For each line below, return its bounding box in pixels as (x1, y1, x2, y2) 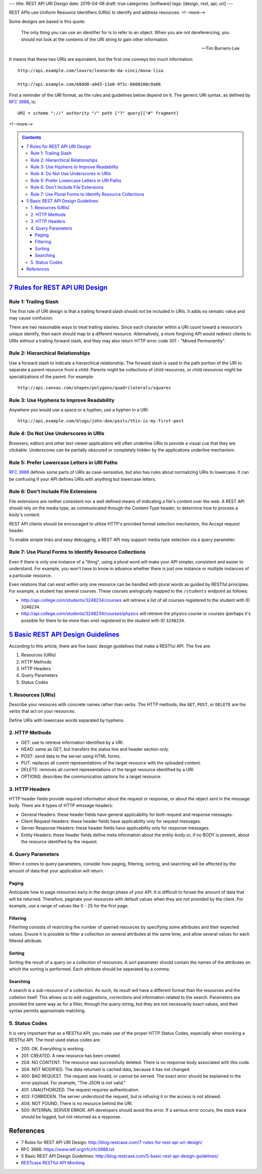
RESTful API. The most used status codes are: (9, 1037, 101, 1043)
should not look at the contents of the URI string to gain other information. (21, 36, 169, 42)
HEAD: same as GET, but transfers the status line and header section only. (21, 746, 169, 752)
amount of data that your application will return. (9, 867, 104, 873)
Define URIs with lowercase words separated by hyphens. (9, 717, 125, 723)
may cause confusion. (9, 315, 53, 321)
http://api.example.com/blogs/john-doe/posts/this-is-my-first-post (17, 418, 184, 424)
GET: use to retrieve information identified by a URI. (21, 740, 124, 745)
